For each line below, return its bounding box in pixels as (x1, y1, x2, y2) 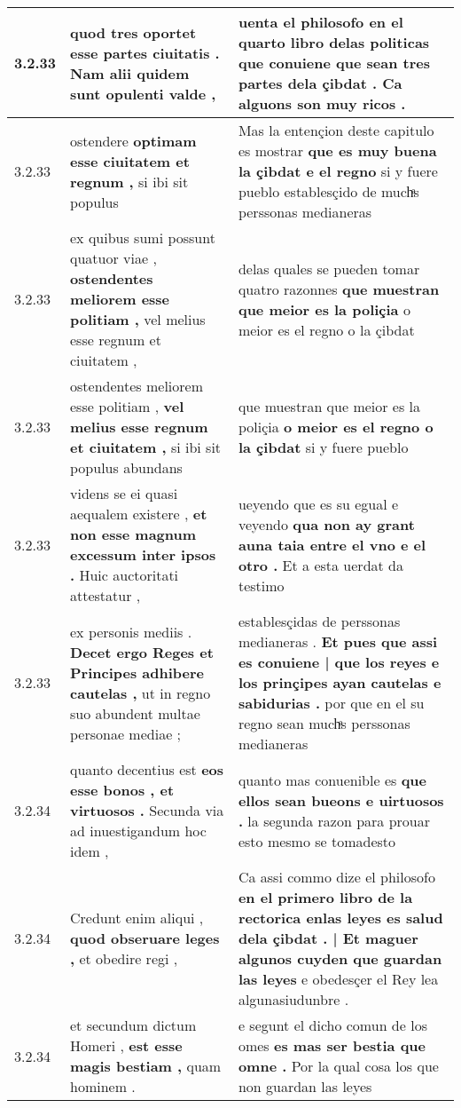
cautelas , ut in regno (70, 682, 211, 703)
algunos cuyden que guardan (238, 948, 442, 969)
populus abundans (70, 457, 183, 478)
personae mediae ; (70, 723, 182, 744)
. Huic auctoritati (70, 565, 179, 585)
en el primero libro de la (238, 887, 413, 907)
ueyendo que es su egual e (238, 493, 399, 514)
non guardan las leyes (238, 1076, 372, 1096)
